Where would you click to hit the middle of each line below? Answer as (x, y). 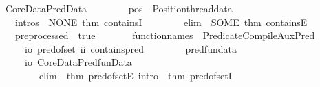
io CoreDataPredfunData (78, 62)
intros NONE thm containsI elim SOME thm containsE (161, 22)
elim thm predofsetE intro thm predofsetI (135, 75)
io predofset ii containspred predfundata (130, 48)
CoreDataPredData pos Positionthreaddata (119, 8)
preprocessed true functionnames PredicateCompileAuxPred (165, 35)
